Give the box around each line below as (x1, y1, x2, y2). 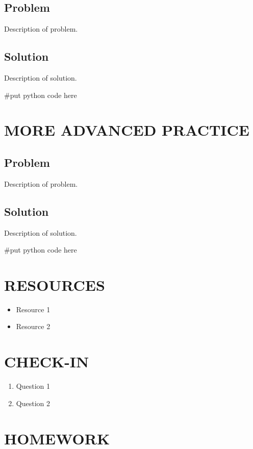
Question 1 (16, 381, 50, 391)
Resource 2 (16, 321, 50, 332)
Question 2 (16, 397, 50, 408)
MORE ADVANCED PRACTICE (4, 119, 250, 140)
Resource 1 (16, 304, 50, 314)
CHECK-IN (4, 351, 89, 372)
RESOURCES (4, 274, 105, 295)
